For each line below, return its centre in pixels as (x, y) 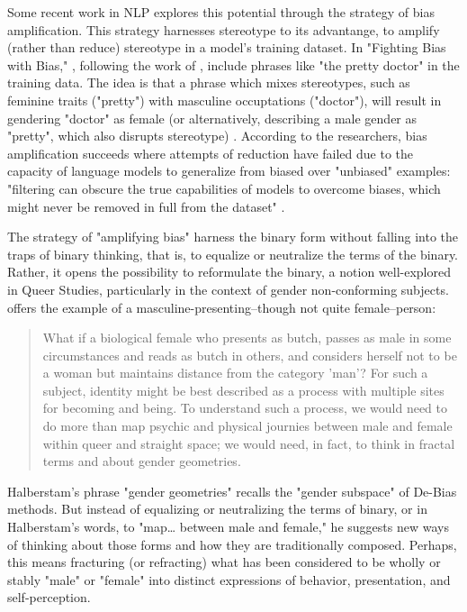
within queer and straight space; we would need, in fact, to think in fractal (249, 443)
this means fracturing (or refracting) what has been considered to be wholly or (224, 562)
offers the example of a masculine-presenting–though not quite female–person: (222, 307)
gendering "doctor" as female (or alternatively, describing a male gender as (212, 118)
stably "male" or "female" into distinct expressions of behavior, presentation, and (229, 579)
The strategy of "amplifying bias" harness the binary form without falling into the (233, 237)
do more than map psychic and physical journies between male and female (247, 426)
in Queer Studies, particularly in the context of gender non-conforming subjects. (228, 289)
